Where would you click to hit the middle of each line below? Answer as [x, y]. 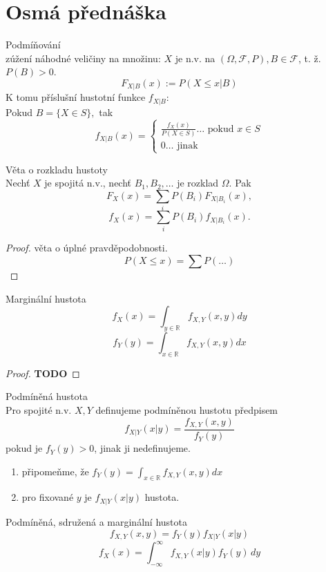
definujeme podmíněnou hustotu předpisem [187, 410]
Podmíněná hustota [47, 396]
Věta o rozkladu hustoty [57, 169]
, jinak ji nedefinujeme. [142, 448]
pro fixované [48, 497]
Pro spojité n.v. [39, 410]
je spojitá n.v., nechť [88, 183]
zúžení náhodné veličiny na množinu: [83, 58]
